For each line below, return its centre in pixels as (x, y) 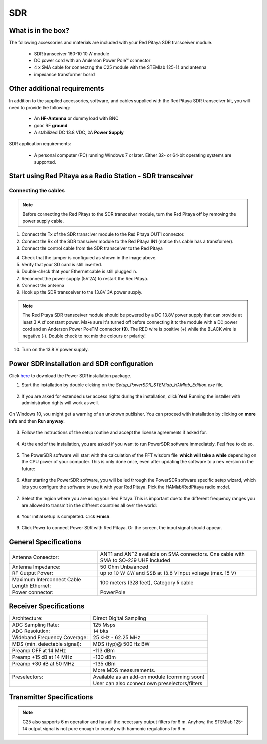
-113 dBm (104, 651)
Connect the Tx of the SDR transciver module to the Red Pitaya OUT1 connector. (103, 234)
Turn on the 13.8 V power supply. (55, 349)
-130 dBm (105, 657)
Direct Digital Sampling (120, 618)
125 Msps (104, 625)
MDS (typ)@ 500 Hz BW (121, 644)
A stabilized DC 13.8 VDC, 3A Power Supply (79, 133)
